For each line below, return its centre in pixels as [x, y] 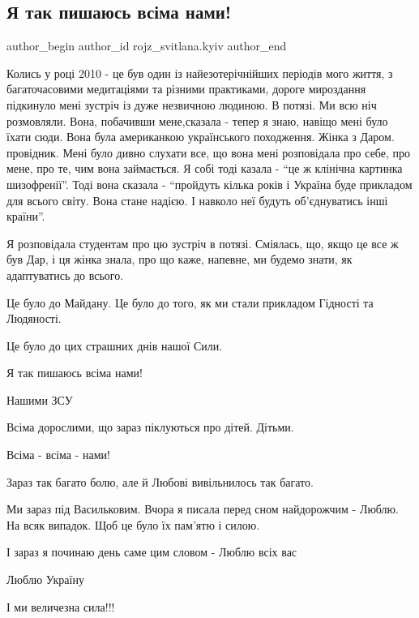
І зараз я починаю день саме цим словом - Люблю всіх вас [152, 552]
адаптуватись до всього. [65, 275]
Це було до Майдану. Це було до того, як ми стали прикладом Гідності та [190, 302]
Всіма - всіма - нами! [58, 455]
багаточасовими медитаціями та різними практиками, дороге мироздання [186, 89]
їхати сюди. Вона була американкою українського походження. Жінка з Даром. [201, 137]
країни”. [26, 216]
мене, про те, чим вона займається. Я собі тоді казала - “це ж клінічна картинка [205, 168]
